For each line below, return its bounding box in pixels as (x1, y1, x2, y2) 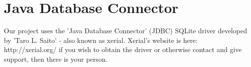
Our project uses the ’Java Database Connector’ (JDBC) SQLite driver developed (4, 26, 247, 36)
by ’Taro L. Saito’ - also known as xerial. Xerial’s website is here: (4, 35, 198, 45)
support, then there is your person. (4, 54, 108, 64)
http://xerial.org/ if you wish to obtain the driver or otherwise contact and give (4, 44, 242, 54)
